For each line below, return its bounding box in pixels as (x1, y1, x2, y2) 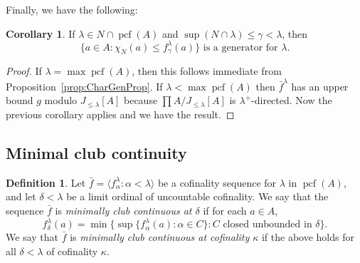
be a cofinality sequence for (157, 175, 277, 190)
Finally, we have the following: (6, 2, 138, 16)
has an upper (291, 78, 349, 93)
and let (6, 189, 36, 204)
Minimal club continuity (6, 141, 187, 163)
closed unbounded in (223, 220, 312, 230)
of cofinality (46, 243, 98, 258)
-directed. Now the (251, 93, 332, 108)
